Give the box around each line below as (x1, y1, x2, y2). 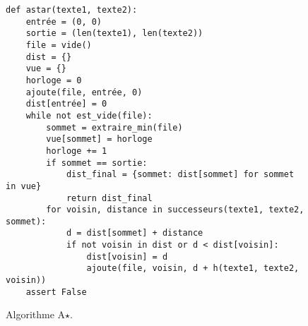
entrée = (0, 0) (25, 16, 102, 27)
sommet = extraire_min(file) (46, 122, 183, 133)
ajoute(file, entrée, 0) (25, 87, 143, 97)
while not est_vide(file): (25, 110, 153, 121)
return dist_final (66, 193, 153, 203)
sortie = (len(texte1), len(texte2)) (25, 28, 203, 39)
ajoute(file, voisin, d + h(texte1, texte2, (86, 263, 300, 274)
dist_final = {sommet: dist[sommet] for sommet (66, 169, 295, 180)
